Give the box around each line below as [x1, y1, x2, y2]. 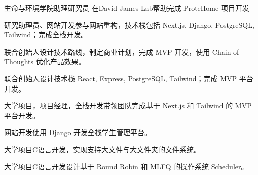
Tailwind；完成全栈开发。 [4, 29, 88, 40]
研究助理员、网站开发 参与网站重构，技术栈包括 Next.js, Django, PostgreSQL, [4, 19, 254, 30]
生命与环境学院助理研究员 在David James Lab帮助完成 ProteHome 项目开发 [4, 3, 249, 13]
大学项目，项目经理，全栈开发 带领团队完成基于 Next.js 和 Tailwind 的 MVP [4, 100, 252, 111]
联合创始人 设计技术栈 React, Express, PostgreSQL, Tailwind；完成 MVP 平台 [4, 73, 253, 83]
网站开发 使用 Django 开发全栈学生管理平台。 [4, 127, 152, 138]
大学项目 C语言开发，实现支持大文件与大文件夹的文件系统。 [4, 144, 201, 154]
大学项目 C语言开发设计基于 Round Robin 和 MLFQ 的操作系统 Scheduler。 [4, 161, 248, 171]
